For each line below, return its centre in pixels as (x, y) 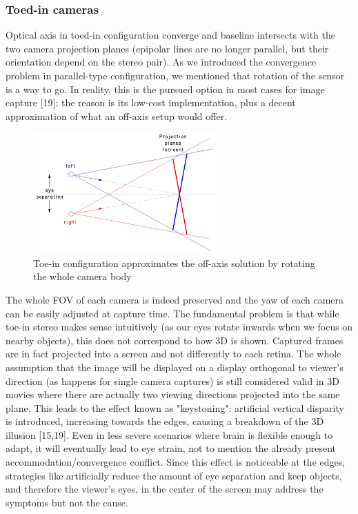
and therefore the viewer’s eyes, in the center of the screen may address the (165, 489)
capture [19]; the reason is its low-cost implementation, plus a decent (151, 102)
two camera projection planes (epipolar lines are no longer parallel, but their (167, 48)
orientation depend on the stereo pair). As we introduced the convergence (161, 62)
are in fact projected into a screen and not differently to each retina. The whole (173, 354)
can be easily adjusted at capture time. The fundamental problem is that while (172, 313)
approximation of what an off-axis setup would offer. (117, 116)
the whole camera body (82, 276)
